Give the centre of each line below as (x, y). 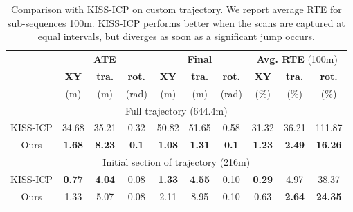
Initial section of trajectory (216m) (176, 162)
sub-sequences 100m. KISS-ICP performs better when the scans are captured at (176, 22)
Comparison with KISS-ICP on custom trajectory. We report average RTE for (176, 9)
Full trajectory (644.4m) (176, 110)
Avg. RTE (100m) (297, 59)
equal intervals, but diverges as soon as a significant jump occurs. (176, 36)
